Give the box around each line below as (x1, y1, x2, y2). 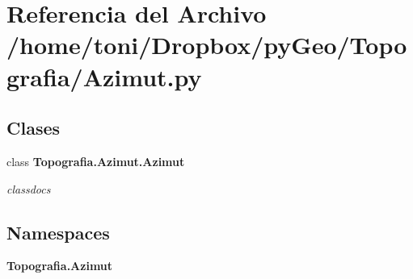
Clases (6, 115, 61, 140)
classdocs (6, 180, 51, 197)
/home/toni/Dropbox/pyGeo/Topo (6, 28, 407, 61)
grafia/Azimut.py (6, 60, 202, 93)
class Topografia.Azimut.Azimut (6, 152, 185, 169)
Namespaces (6, 219, 110, 244)
